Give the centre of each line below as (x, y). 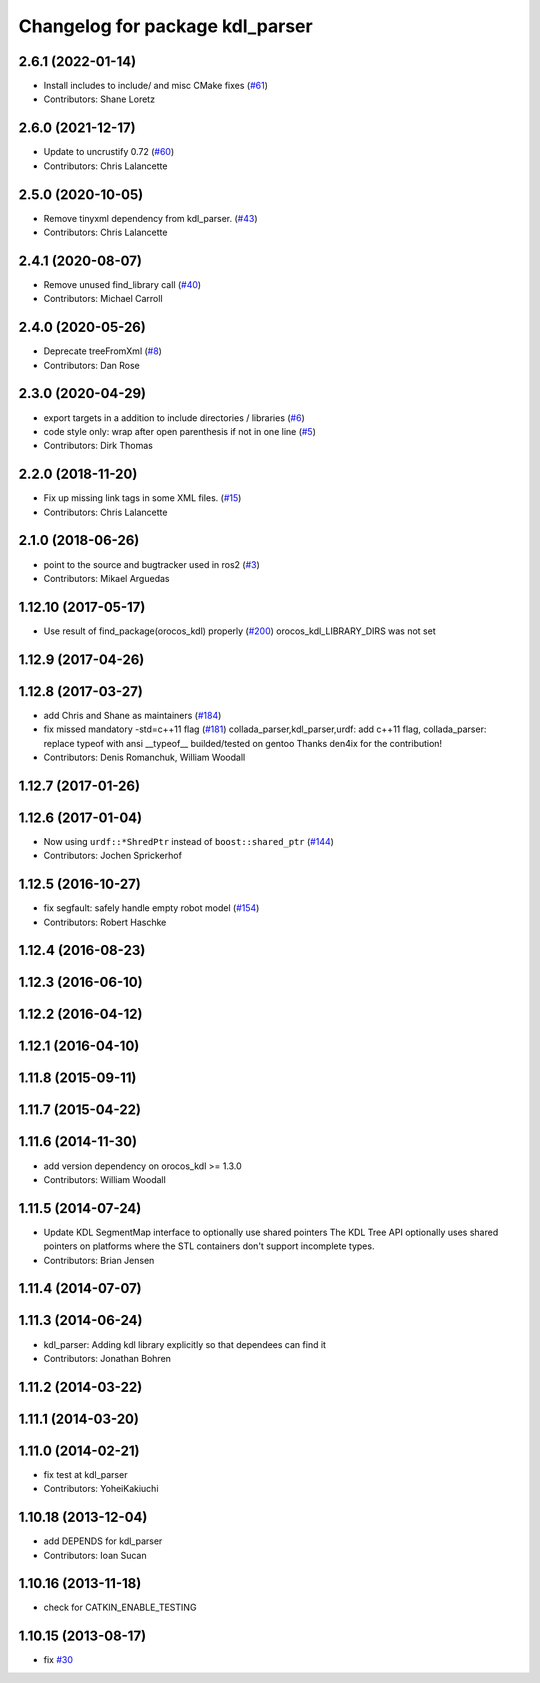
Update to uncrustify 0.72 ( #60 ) (109, 152)
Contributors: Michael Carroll (103, 299)
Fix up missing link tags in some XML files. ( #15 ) (142, 498)
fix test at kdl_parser (85, 1474)
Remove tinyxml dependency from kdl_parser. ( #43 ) (151, 218)
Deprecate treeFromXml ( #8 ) (102, 351)
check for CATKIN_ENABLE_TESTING (120, 1607)
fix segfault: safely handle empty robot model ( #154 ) (151, 908)
